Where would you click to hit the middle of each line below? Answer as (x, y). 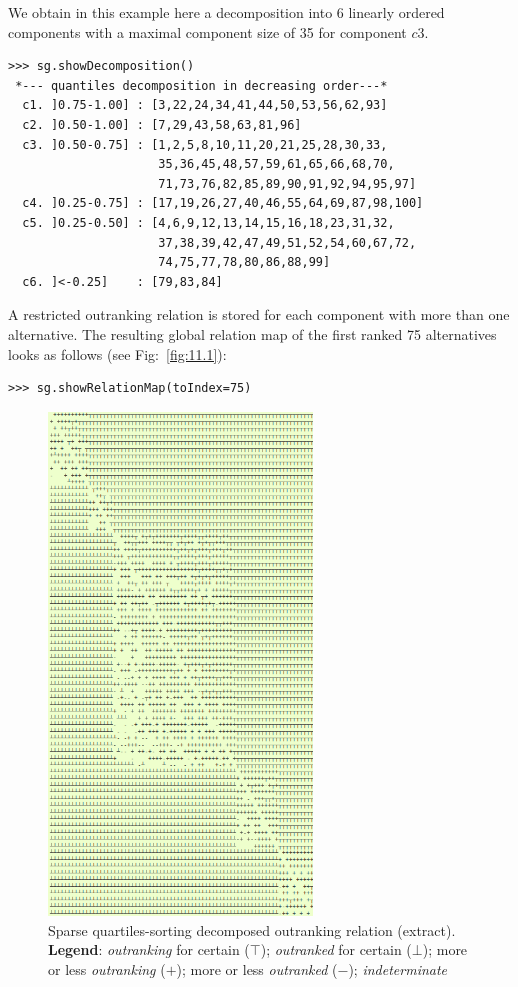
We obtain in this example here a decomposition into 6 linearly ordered (226, 12)
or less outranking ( (107, 969)
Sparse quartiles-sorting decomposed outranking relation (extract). (252, 929)
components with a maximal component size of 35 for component (207, 31)
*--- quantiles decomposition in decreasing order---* (201, 85)
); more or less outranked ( (257, 969)
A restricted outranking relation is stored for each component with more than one (259, 314)
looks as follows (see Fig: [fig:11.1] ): (117, 353)
